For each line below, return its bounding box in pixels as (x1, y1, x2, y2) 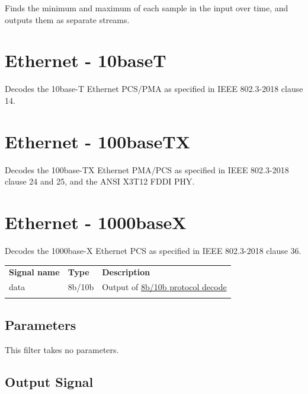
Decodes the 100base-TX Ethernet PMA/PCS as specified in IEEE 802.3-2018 (5, 163, 289, 176)
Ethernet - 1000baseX (5, 210, 187, 234)
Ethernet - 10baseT (5, 48, 166, 72)
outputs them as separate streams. (5, 13, 130, 26)
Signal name (9, 266, 60, 278)
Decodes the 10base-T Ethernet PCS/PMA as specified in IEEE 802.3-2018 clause (5, 82, 303, 95)
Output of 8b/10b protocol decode (102, 281, 227, 293)
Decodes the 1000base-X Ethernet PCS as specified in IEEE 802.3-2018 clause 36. (5, 244, 301, 256)
